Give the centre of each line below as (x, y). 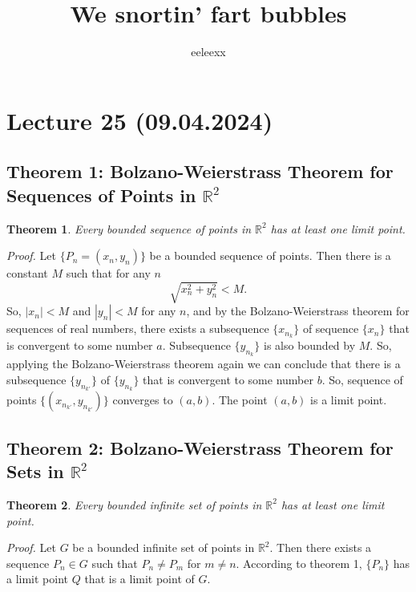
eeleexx (208, 52)
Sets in (35, 471)
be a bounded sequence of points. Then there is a (270, 255)
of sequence (331, 328)
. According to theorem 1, (299, 563)
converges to (143, 400)
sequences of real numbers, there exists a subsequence (138, 328)
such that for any (108, 273)
